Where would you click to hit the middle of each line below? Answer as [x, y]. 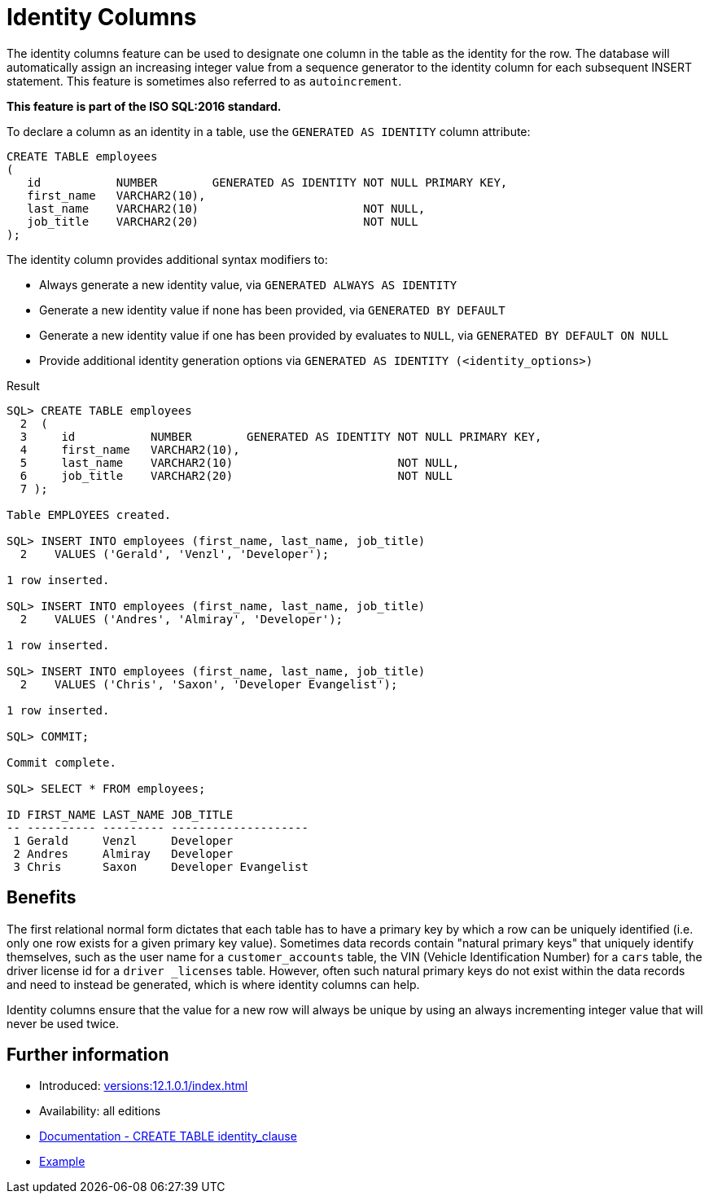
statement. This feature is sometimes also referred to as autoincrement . [204, 81]
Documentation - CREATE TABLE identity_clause [168, 1136]
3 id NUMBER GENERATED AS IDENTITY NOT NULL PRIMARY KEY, [281, 436]
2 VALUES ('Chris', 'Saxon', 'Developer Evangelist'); [209, 684]
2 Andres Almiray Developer [123, 853]
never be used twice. [63, 1023]
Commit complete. [61, 762]
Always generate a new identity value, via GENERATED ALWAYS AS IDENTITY [248, 284]
